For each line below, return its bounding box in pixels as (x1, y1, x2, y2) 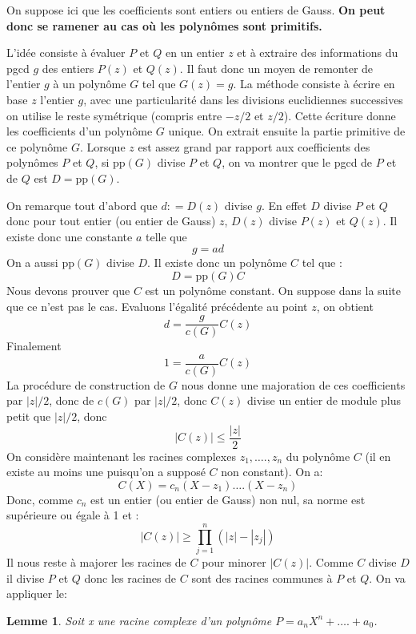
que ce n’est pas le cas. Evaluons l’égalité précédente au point (6, 297, 308, 314)
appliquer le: (6, 585, 67, 602)
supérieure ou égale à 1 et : (6, 507, 139, 523)
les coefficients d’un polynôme (6, 123, 153, 139)
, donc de (49, 392, 94, 409)
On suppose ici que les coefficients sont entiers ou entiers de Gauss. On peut (6, 2, 386, 18)
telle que (145, 228, 187, 244)
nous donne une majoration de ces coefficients (181, 376, 406, 393)
